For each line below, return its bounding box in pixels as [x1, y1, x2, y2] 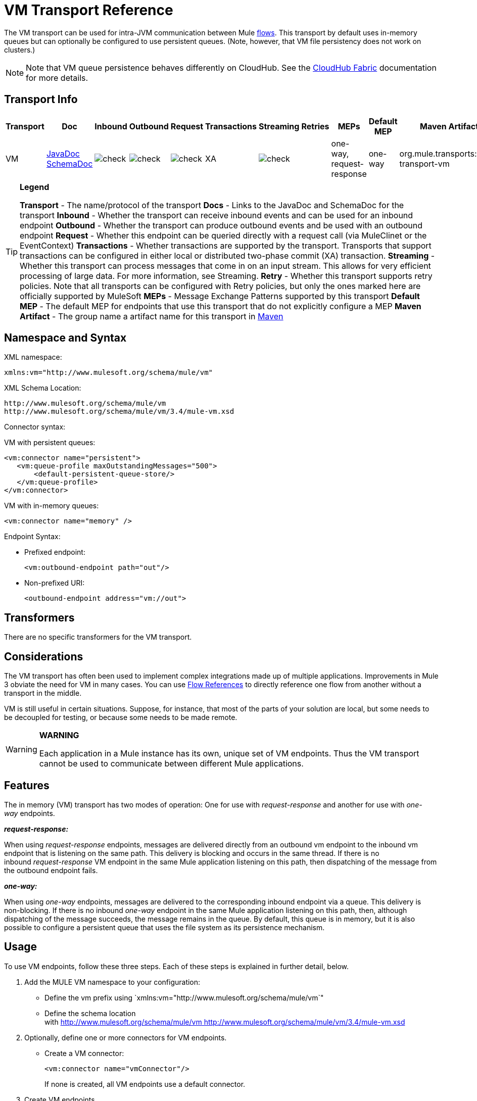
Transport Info [4, 93, 78, 106]
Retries [301, 121, 329, 131]
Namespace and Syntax [4, 331, 127, 345]
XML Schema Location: [4, 384, 81, 393]
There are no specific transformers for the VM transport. [4, 633, 192, 642]
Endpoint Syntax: [4, 532, 61, 541]
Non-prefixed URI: [24, 579, 85, 588]
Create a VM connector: [44, 1048, 124, 1058]
